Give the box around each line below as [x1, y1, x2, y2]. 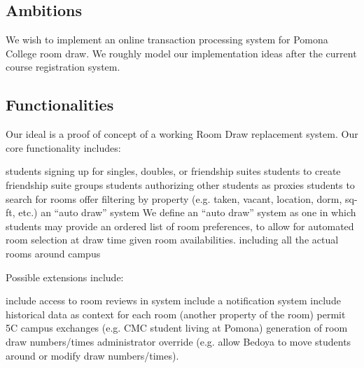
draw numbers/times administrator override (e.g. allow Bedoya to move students [6, 334, 351, 348]
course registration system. [6, 59, 120, 74]
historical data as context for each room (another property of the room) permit [6, 306, 346, 321]
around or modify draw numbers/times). [6, 348, 179, 362]
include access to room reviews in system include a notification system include [6, 293, 341, 308]
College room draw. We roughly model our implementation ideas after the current [6, 45, 357, 60]
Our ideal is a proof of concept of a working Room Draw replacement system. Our [6, 127, 358, 141]
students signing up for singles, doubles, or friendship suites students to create [6, 164, 341, 178]
